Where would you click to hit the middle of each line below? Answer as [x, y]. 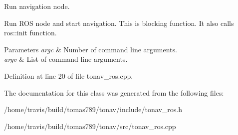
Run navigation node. [37, 6]
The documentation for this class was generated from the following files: [114, 92]
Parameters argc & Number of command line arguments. [91, 49]
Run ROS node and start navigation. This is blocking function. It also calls [119, 23]
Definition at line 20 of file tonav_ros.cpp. [69, 75]
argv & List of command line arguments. [66, 59]
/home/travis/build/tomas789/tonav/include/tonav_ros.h [93, 109]
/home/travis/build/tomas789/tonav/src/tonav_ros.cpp [90, 126]
